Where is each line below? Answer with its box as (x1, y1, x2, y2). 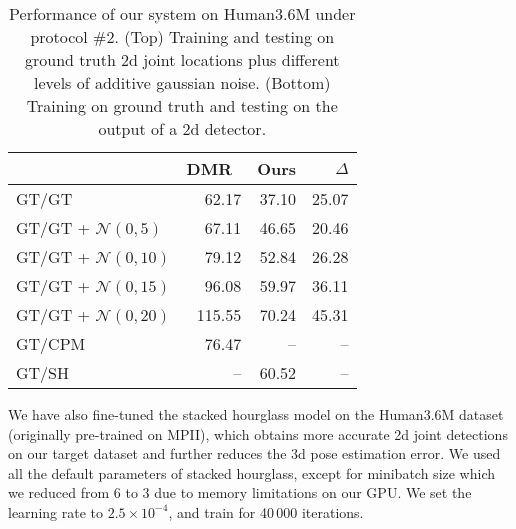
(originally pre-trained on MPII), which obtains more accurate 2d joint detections (8, 423, 508, 444)
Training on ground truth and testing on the (26, 94, 338, 117)
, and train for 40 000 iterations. (168, 501, 364, 522)
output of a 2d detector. (98, 117, 267, 140)
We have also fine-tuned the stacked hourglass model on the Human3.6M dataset (8, 404, 504, 424)
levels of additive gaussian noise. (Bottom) (34, 71, 331, 94)
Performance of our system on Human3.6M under (9, 2, 356, 25)
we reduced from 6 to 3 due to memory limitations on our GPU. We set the (8, 482, 472, 503)
